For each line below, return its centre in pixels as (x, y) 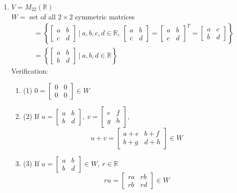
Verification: (30, 71)
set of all (43, 16)
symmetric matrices (105, 16)
